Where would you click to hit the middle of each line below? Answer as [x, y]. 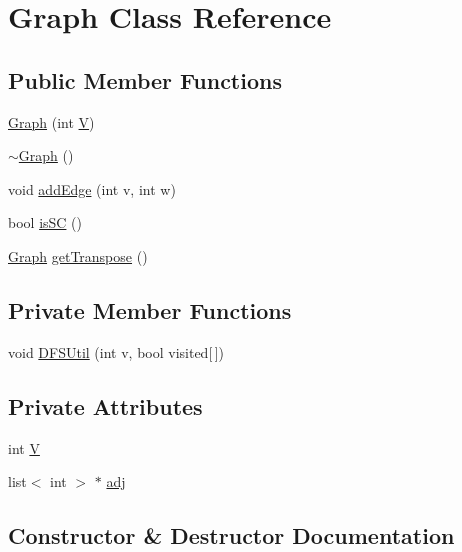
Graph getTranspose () [78, 255]
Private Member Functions [150, 309]
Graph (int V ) [51, 121]
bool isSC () [45, 222]
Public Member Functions [145, 79]
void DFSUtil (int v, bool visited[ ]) [116, 351]
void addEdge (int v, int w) [92, 188]
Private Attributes [105, 405]
